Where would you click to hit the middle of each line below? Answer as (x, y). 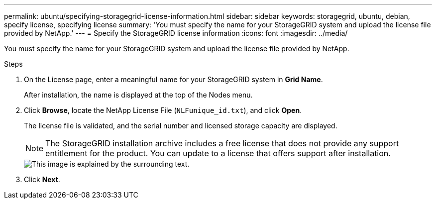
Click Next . (42, 179)
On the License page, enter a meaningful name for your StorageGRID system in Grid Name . (173, 79)
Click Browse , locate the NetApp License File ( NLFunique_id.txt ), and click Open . (163, 110)
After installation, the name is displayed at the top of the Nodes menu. (138, 95)
